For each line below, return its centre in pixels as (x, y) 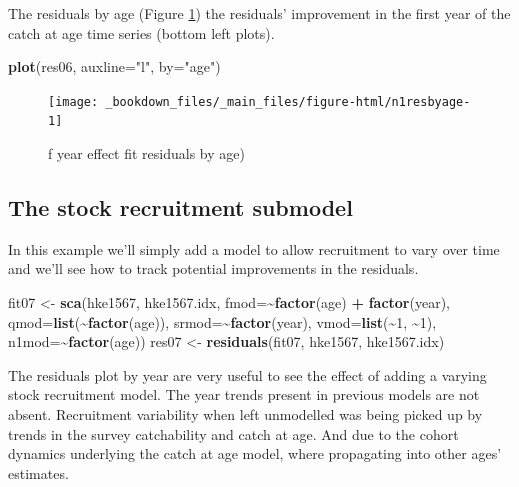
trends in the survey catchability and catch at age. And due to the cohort (233, 433)
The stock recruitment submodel (180, 207)
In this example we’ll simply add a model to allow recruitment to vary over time (254, 248)
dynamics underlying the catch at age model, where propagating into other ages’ (255, 453)
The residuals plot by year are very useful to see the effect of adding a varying (247, 374)
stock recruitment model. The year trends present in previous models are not (244, 394)
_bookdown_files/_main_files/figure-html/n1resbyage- (288, 101)
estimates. (38, 472)
